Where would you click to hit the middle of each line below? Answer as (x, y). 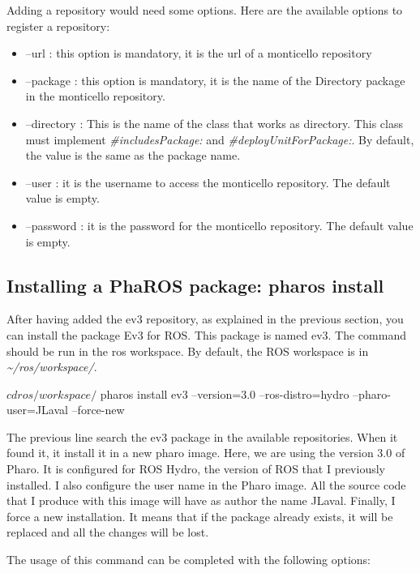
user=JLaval (37, 410)
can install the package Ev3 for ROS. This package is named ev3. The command (206, 334)
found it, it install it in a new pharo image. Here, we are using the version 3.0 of (206, 453)
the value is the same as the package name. (133, 155)
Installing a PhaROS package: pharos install (195, 285)
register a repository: (58, 26)
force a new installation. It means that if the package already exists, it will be (200, 516)
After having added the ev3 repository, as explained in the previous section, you (205, 319)
